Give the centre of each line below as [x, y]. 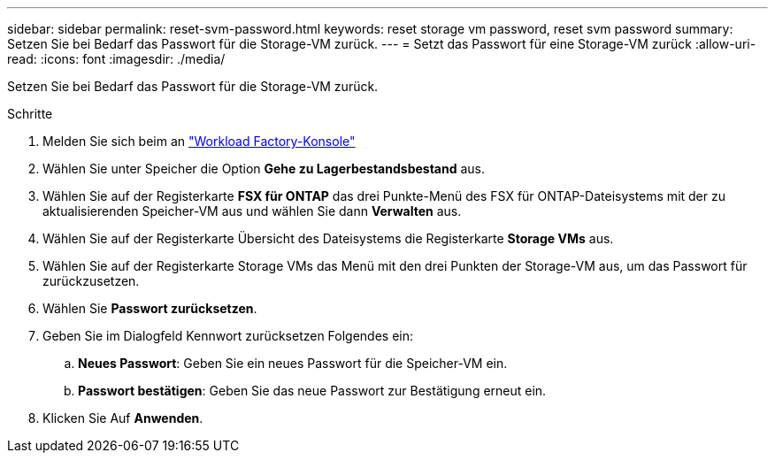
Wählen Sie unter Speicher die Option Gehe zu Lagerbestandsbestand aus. [264, 169]
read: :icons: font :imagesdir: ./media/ [116, 59]
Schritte [30, 114]
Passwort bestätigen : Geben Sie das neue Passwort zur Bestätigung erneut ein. [312, 391]
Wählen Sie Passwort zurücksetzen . [150, 308]
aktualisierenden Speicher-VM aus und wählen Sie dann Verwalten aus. [252, 211]
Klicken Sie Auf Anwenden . [123, 418]
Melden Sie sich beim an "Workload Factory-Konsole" [199, 141]
